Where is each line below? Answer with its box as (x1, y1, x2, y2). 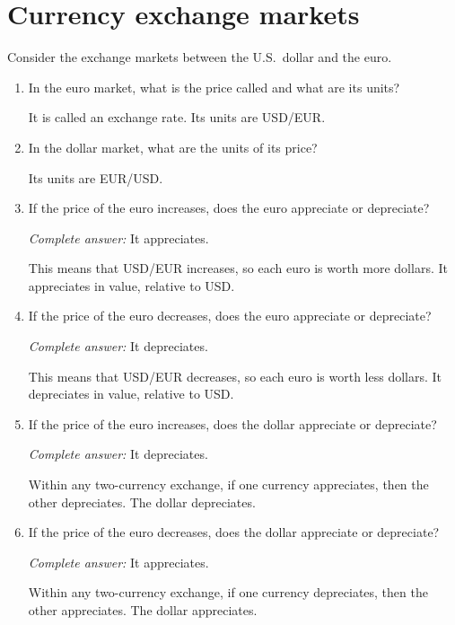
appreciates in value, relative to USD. (28, 276, 235, 295)
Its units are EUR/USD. (28, 168, 163, 187)
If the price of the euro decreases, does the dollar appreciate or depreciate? (28, 523, 440, 541)
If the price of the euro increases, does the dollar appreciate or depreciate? (28, 414, 437, 433)
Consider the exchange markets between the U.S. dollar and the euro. (7, 48, 392, 66)
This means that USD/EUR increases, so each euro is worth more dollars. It (28, 259, 448, 277)
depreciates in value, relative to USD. (28, 384, 234, 403)
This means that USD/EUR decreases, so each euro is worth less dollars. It (28, 366, 442, 385)
